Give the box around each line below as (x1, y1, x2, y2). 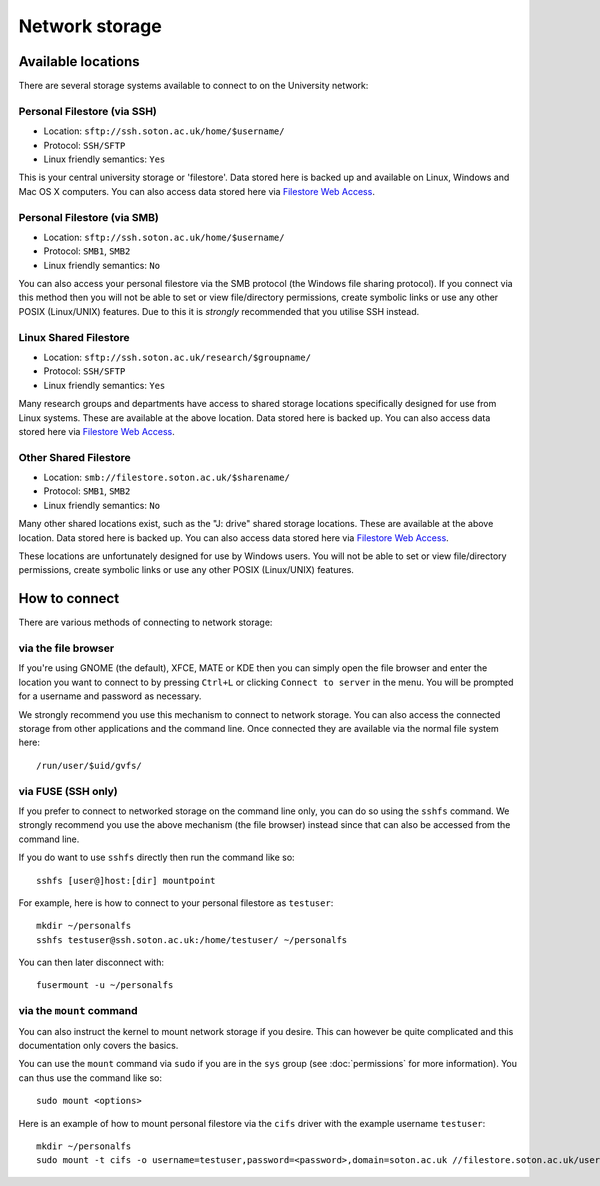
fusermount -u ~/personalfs (36, 980, 174, 991)
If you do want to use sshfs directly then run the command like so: (18, 851, 295, 864)
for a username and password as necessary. (18, 690, 202, 702)
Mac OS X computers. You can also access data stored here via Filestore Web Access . (18, 185, 375, 197)
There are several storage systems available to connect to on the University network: (18, 80, 369, 92)
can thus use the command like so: (18, 1071, 163, 1084)
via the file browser (18, 641, 115, 655)
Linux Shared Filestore (18, 330, 130, 344)
